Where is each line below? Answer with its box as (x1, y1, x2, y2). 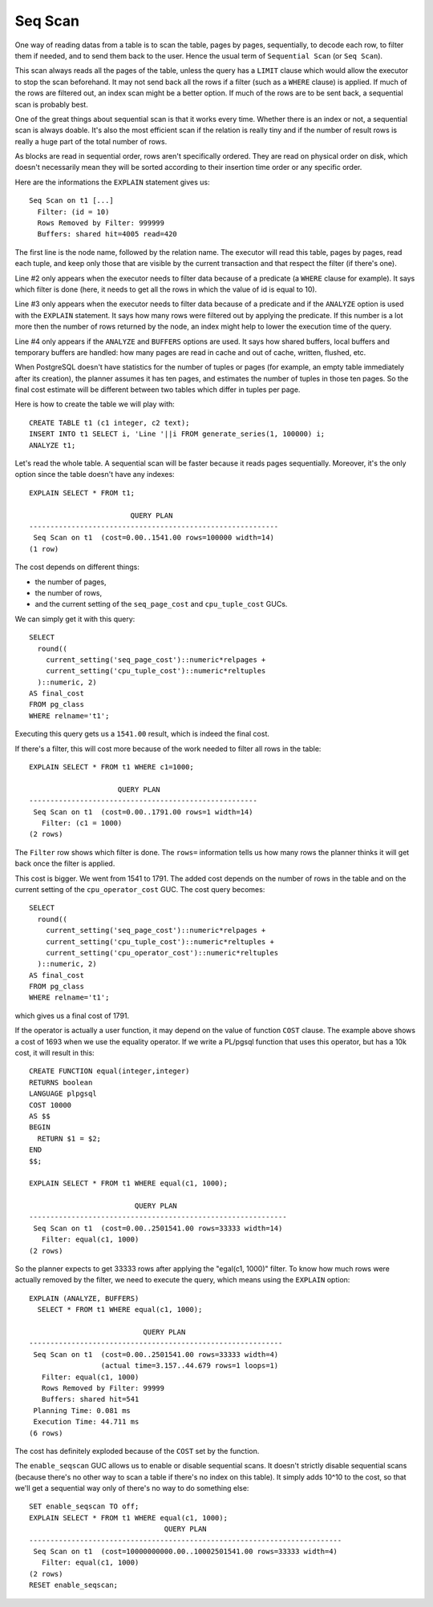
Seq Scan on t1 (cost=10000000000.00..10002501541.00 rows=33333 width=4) (33, 1547, 338, 1557)
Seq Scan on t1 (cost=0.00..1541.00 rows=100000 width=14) (33, 533, 274, 543)
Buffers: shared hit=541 (41, 1395, 140, 1404)
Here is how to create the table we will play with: (14, 399, 176, 409)
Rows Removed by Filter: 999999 (37, 219, 164, 228)
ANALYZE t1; (29, 441, 76, 450)
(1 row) (29, 544, 59, 553)
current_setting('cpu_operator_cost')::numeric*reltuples (45, 948, 279, 957)
